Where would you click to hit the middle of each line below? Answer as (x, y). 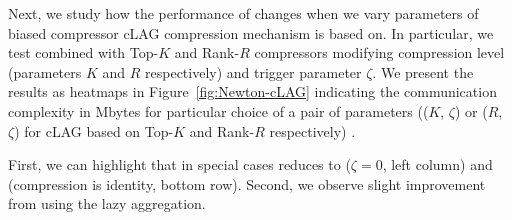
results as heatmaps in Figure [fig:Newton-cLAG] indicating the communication (252, 91)
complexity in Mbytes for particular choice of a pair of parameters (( (218, 110)
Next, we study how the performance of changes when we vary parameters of (243, 13)
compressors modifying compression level (379, 52)
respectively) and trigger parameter (253, 71)
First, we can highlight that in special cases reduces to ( (179, 164)
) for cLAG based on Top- (94, 130)
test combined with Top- (83, 52)
